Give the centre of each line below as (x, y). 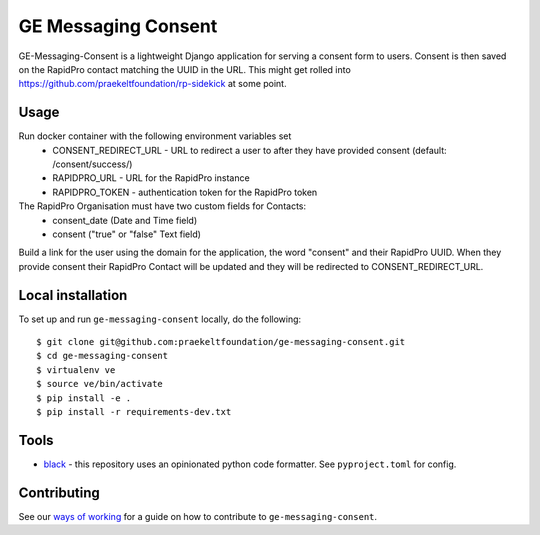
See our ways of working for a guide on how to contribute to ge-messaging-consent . (198, 516)
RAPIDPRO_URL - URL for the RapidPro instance (151, 178)
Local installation (73, 295)
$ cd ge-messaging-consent (102, 356)
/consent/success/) (92, 164)
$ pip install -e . (84, 398)
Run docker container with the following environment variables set (155, 136)
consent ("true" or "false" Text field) (127, 234)
